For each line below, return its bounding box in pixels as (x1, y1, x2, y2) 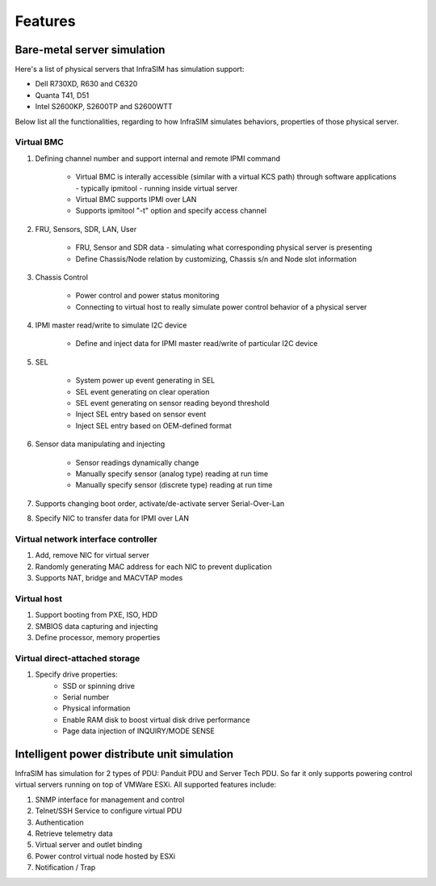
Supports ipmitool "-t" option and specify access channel (75, 206, 266, 216)
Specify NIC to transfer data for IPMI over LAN (35, 513, 190, 523)
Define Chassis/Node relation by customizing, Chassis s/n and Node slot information (75, 254, 357, 264)
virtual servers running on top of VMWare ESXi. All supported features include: (15, 780, 277, 790)
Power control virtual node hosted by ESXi (35, 851, 176, 861)
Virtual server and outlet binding (35, 840, 143, 850)
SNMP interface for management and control (35, 795, 185, 804)
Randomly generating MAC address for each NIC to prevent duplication (35, 562, 272, 572)
